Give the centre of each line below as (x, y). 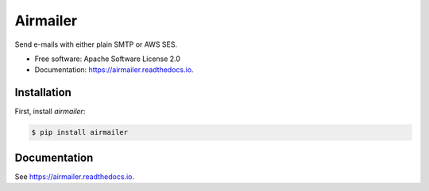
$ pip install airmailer (80, 132)
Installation (43, 92)
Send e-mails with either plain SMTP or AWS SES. (96, 44)
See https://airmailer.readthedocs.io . (75, 176)
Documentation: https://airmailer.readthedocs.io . (114, 70)
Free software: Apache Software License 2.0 (108, 59)
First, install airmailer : (50, 112)
